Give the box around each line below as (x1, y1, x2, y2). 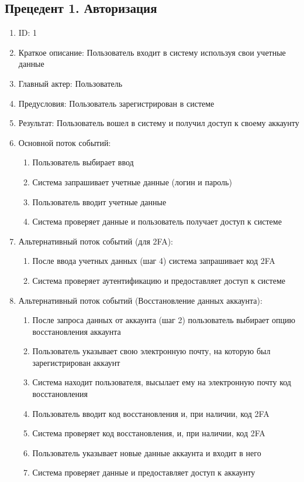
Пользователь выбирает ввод (32, 156, 134, 168)
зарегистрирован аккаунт (32, 356, 120, 368)
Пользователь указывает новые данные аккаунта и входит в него (32, 446, 261, 459)
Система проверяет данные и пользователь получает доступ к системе (32, 215, 282, 228)
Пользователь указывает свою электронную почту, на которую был (32, 345, 271, 357)
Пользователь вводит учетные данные (32, 195, 167, 208)
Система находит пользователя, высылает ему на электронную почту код (32, 376, 291, 388)
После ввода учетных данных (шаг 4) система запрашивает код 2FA (32, 254, 275, 267)
